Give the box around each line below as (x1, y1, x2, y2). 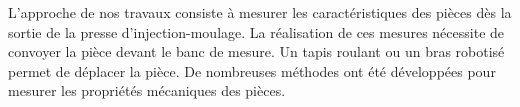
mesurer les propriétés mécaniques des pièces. (8, 80, 286, 101)
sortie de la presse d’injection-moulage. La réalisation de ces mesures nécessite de (8, 21, 505, 42)
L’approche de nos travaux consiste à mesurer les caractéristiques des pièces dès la (8, 2, 512, 22)
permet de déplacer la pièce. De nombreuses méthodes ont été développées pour (8, 60, 496, 81)
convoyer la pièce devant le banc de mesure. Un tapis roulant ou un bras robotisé (8, 41, 505, 62)
